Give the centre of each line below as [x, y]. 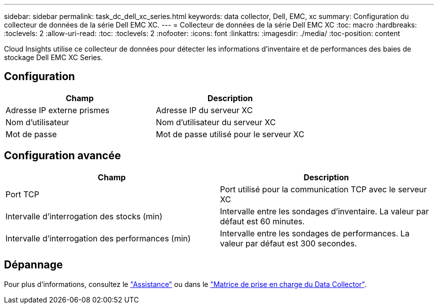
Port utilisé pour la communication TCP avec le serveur [323, 189]
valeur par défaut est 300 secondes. [288, 243]
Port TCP [22, 194]
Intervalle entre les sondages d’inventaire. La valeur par [324, 211]
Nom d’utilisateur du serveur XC [216, 122]
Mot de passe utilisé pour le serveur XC [230, 134]
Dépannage [33, 265]
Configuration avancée [62, 156]
